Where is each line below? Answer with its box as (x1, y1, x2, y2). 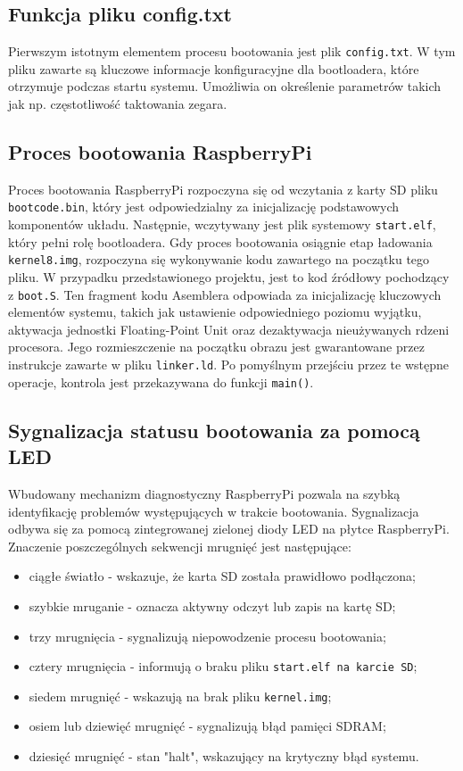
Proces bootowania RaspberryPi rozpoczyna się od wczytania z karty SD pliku (8, 179, 438, 198)
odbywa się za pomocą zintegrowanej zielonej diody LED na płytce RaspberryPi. (8, 519, 450, 538)
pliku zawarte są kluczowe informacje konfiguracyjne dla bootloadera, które (8, 59, 419, 78)
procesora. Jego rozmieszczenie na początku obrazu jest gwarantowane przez (8, 337, 425, 356)
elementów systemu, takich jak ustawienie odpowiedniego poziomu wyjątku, (8, 303, 422, 321)
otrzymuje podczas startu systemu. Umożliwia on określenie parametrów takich (8, 77, 442, 95)
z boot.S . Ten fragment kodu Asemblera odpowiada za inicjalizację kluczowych (8, 285, 442, 303)
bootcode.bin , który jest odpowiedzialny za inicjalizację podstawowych (8, 197, 400, 216)
